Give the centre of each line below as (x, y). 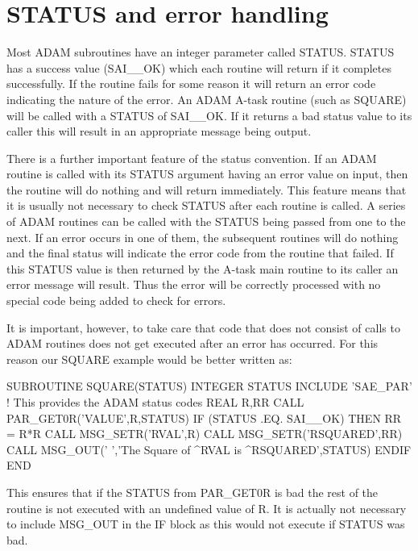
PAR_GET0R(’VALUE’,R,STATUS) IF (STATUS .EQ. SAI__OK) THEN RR (204, 417)
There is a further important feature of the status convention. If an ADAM (192, 158)
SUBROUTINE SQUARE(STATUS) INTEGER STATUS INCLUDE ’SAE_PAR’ (209, 386)
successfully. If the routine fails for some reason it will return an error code (191, 83)
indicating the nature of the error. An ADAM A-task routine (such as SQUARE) (207, 99)
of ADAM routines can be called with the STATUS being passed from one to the (206, 221)
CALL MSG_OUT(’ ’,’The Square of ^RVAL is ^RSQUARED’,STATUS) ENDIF (209, 449)
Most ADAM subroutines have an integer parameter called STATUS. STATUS (201, 52)
